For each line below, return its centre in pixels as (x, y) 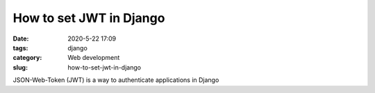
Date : (21, 39)
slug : (20, 67)
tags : (20, 48)
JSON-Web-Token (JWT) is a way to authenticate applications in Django (116, 80)
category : (27, 58)
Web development (94, 58)
